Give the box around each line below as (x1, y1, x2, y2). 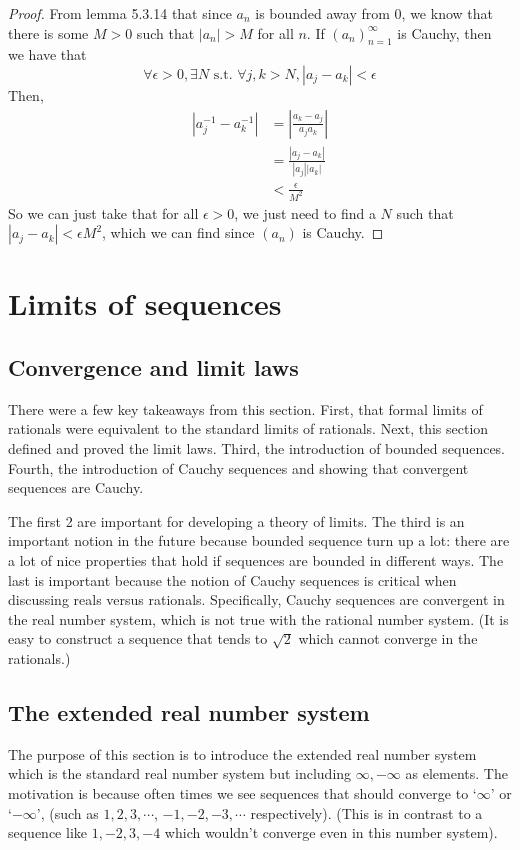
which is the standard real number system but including (8, 763, 352, 784)
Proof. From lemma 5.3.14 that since (8, 3, 232, 23)
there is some (8, 22, 89, 43)
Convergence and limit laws (8, 352, 299, 383)
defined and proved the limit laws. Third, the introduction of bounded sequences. (8, 438, 506, 459)
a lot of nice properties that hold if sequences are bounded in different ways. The (8, 550, 504, 571)
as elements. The (405, 763, 508, 784)
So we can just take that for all (8, 202, 199, 223)
